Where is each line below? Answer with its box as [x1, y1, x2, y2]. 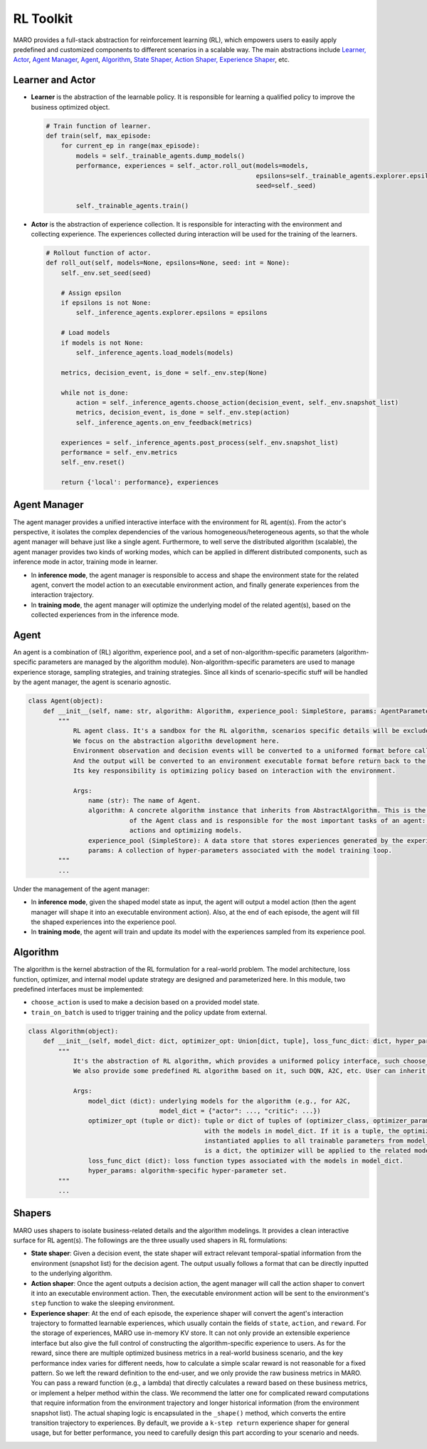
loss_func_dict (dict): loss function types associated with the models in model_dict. [88, 1156, 404, 1165]
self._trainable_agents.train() [75, 202, 189, 209]
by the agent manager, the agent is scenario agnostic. [13, 677, 172, 687]
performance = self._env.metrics [60, 448, 178, 456]
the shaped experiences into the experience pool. [31, 918, 177, 926]
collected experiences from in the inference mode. [31, 611, 179, 619]
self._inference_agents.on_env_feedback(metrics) [75, 418, 253, 427]
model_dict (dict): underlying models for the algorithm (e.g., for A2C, [88, 1097, 352, 1105]
